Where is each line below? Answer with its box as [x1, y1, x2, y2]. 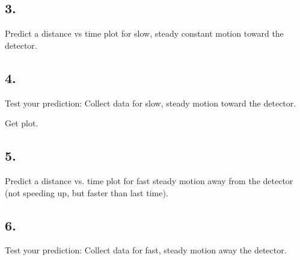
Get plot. [5, 117, 38, 129]
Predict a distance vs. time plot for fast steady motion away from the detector [5, 174, 293, 187]
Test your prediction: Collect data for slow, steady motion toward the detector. [5, 96, 296, 109]
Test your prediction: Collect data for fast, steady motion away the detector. [5, 244, 287, 256]
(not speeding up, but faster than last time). [5, 186, 168, 199]
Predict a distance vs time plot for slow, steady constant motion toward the [5, 27, 284, 40]
